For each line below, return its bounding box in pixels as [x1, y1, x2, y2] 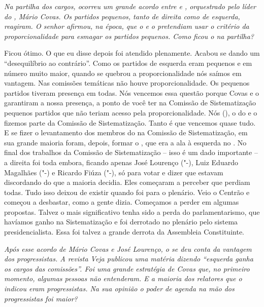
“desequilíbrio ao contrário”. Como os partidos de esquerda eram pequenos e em [4, 57, 252, 68]
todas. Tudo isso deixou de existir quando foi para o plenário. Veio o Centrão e [4, 186, 250, 197]
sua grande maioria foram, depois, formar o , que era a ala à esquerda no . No [4, 137, 247, 147]
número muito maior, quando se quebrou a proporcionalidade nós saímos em [4, 67, 242, 78]
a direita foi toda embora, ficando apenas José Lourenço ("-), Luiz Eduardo [4, 157, 238, 167]
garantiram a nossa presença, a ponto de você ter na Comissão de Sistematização [4, 97, 256, 108]
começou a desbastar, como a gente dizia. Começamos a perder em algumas [4, 197, 239, 207]
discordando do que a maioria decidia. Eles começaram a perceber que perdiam [4, 177, 250, 187]
